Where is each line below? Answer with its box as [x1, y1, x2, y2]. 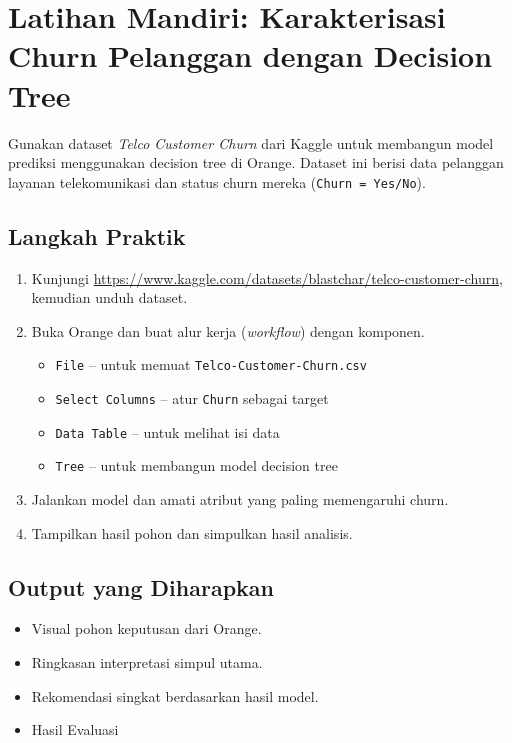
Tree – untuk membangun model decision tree [55, 455, 338, 476]
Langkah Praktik [8, 220, 186, 251]
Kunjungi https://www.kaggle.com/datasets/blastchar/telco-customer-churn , [31, 267, 503, 288]
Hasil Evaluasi [31, 719, 119, 740]
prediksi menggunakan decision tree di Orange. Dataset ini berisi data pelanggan [8, 152, 504, 173]
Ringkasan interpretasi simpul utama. [31, 651, 263, 672]
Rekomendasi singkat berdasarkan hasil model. [31, 685, 319, 706]
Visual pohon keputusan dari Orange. [31, 618, 262, 639]
